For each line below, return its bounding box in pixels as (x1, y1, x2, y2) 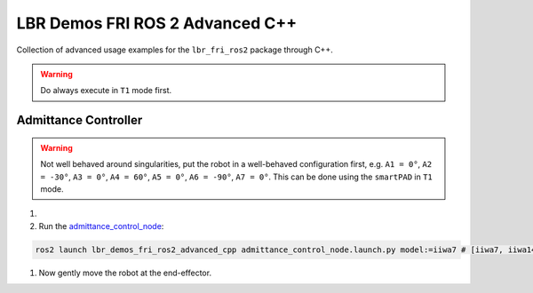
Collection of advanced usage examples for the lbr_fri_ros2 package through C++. (16, 44, 333, 55)
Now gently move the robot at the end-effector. (38, 267, 212, 278)
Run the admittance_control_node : (38, 220, 164, 231)
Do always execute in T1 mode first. (40, 85, 172, 96)
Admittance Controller (16, 113, 143, 128)
